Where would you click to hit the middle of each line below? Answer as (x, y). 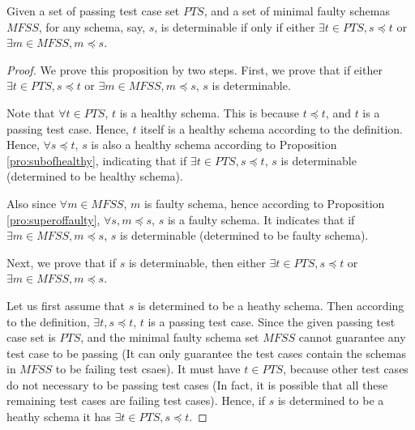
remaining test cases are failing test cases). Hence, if (136, 400)
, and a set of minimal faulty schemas (297, 11)
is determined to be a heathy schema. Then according (271, 305)
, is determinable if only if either (235, 26)
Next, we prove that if (61, 262)
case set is (31, 337)
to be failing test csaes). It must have (148, 369)
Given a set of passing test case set (93, 11)
